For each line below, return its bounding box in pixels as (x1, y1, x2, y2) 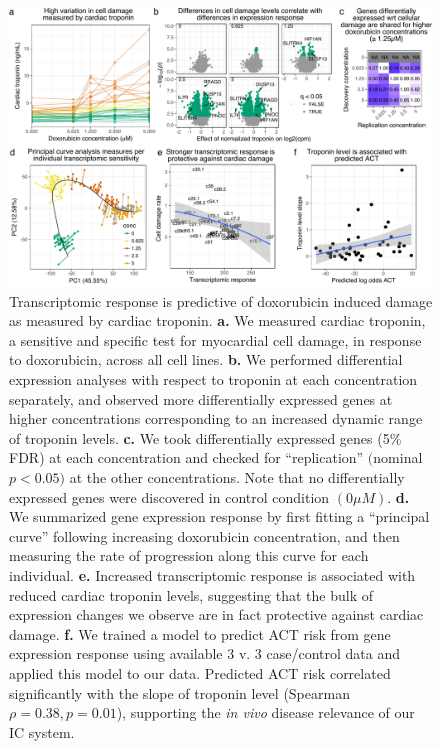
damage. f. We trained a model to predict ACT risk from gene (9, 623, 391, 644)
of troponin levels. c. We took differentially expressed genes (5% (9, 427, 402, 448)
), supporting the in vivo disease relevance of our (116, 702, 415, 723)
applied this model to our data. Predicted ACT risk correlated (9, 662, 391, 683)
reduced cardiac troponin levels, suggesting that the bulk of (9, 584, 373, 605)
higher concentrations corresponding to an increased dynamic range (9, 408, 423, 429)
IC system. (9, 721, 75, 742)
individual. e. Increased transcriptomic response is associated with (9, 564, 416, 585)
